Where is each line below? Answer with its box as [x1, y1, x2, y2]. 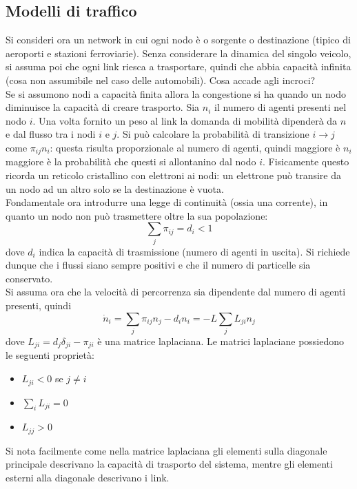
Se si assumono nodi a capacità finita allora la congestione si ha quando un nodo [6, 86, 346, 101]
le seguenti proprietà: [6, 348, 94, 362]
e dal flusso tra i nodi [6, 127, 96, 141]
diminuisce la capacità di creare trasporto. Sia [6, 100, 200, 114]
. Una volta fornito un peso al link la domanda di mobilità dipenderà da [32, 113, 338, 127]
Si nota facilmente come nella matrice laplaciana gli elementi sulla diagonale [6, 443, 327, 457]
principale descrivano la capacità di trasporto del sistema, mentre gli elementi [6, 457, 333, 471]
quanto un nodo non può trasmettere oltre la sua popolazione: [6, 208, 268, 222]
